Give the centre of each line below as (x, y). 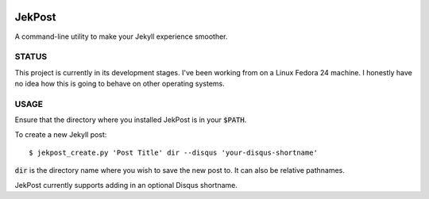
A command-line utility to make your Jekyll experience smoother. (121, 36)
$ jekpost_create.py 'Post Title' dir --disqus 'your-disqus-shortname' (173, 152)
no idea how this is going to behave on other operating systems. (120, 84)
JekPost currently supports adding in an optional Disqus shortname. (126, 185)
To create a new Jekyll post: (61, 134)
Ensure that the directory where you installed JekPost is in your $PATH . (131, 120)
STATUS (31, 57)
